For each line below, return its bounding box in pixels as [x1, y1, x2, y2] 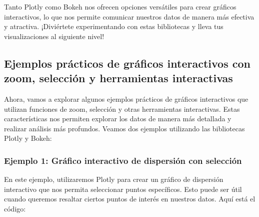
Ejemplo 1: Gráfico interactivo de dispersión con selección [4, 154, 242, 166]
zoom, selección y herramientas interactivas [4, 70, 233, 86]
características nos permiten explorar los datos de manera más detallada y [4, 113, 231, 124]
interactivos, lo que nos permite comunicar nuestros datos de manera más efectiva [4, 11, 254, 22]
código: [4, 203, 26, 213]
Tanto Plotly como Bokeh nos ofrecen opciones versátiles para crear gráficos [4, 2, 236, 12]
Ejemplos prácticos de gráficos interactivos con [4, 55, 250, 71]
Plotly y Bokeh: [4, 133, 52, 143]
